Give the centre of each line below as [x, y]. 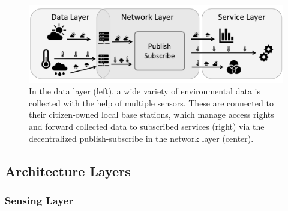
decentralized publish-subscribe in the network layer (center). [141, 138]
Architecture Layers [68, 170]
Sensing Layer [39, 200]
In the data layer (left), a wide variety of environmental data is [145, 91]
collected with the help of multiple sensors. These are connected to [151, 102]
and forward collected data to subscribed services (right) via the [147, 126]
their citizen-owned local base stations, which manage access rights [151, 115]
